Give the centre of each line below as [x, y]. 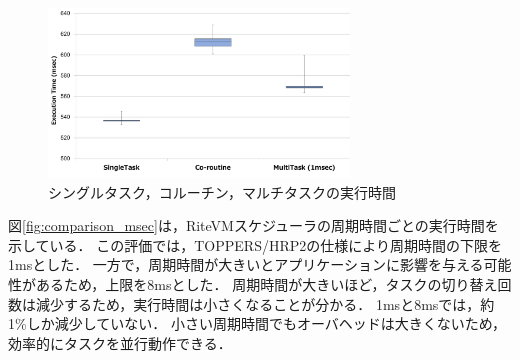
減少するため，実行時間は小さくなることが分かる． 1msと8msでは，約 [265, 303]
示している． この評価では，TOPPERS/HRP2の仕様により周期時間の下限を [255, 244]
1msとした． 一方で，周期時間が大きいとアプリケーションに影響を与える [246, 264]
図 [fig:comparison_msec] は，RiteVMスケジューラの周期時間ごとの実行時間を [253, 225]
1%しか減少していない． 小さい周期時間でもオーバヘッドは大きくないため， [257, 323]
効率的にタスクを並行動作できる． [120, 342]
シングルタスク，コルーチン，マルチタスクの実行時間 [222, 191]
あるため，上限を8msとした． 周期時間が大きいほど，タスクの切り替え [266, 284]
